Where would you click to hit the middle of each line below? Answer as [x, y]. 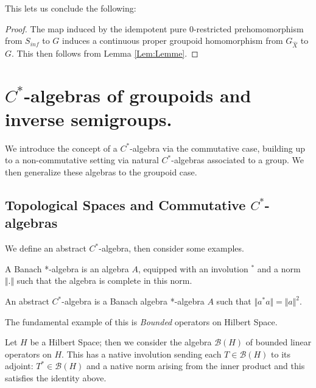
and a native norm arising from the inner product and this [196, 366]
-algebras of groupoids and [138, 95]
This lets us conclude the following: [71, 8]
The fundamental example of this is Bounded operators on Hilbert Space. [141, 321]
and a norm [279, 268]
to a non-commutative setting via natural [82, 160]
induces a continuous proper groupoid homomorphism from [173, 41]
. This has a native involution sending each [142, 354]
